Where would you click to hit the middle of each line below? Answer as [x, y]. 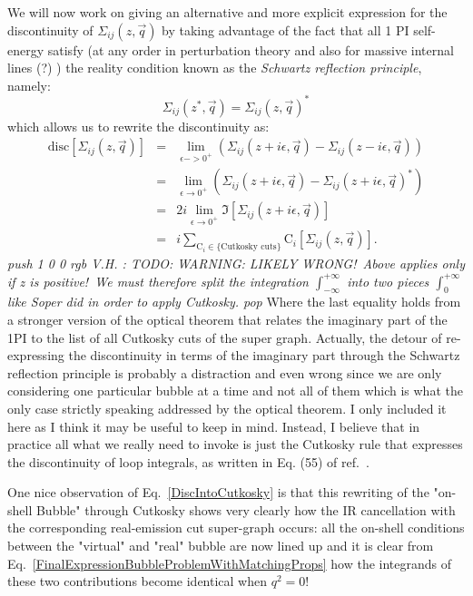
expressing [36, 355]
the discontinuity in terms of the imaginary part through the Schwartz [264, 355]
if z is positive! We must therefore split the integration [158, 281]
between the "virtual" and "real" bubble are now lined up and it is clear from [221, 546]
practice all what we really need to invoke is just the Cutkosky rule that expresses [235, 444]
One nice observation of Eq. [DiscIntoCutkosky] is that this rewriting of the [218, 492]
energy [26, 49]
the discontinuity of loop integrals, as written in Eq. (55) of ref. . [188, 461]
